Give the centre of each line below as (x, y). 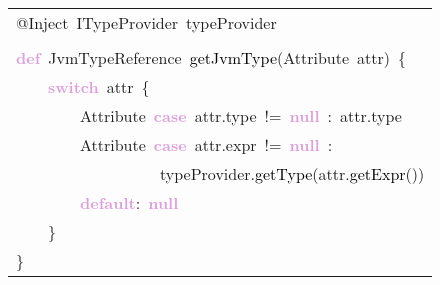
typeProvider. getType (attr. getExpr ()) (292, 173)
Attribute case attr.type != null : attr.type (241, 115)
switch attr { (99, 86)
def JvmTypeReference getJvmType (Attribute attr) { (211, 57)
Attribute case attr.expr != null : (206, 144)
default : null (129, 202)
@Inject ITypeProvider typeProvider (146, 22)
